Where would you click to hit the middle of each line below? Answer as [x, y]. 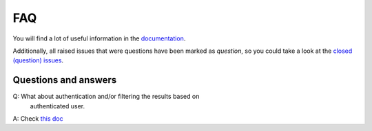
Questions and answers [65, 80]
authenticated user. [58, 106]
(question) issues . [38, 60]
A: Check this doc [38, 119]
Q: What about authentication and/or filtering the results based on [106, 97]
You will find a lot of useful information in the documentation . [99, 38]
